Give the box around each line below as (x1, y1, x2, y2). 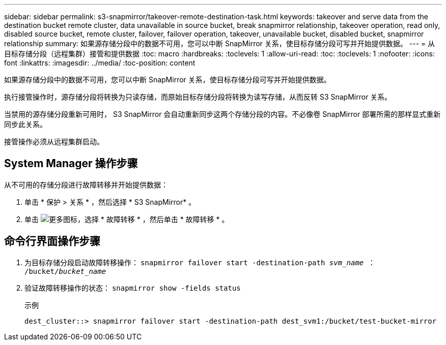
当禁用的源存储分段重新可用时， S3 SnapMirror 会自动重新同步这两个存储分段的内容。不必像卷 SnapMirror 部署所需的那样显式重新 (4, 110, 441, 118)
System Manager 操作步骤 (4, 157, 138, 170)
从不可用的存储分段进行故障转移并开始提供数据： (4, 180, 168, 189)
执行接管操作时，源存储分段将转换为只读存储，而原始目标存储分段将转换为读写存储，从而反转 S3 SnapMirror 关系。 (4, 92, 392, 101)
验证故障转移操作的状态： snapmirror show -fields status (24, 283, 241, 292)
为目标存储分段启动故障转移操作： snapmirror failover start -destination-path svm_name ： (24, 258, 375, 267)
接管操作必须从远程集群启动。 (4, 137, 104, 146)
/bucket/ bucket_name (24, 267, 106, 275)
